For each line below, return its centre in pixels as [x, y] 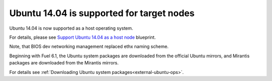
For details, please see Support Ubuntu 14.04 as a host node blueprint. [83, 37]
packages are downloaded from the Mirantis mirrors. [64, 63]
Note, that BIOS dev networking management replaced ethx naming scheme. [89, 47]
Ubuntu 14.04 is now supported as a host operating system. [71, 28]
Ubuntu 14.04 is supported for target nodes [102, 13]
